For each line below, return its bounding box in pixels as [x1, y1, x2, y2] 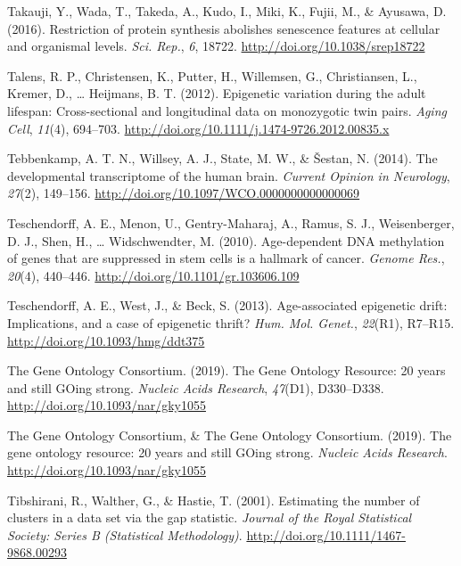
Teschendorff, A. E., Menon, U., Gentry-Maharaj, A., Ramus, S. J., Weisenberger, [7, 213, 455, 232]
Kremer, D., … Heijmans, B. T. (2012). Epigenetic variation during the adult [7, 84, 426, 103]
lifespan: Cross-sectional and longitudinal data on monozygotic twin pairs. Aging [7, 101, 447, 119]
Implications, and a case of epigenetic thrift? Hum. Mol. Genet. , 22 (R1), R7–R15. [7, 313, 455, 332]
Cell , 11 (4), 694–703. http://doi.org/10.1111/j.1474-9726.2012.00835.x [7, 119, 390, 137]
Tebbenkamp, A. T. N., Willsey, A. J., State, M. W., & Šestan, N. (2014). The [7, 149, 438, 168]
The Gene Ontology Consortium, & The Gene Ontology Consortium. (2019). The [7, 425, 452, 444]
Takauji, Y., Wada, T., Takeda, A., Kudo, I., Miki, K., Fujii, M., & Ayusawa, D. [7, 2, 447, 20]
